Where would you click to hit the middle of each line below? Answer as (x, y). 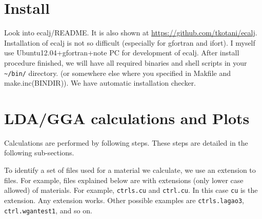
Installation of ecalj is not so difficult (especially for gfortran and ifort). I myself (130, 42)
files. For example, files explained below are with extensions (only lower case (124, 180)
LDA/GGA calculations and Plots (127, 118)
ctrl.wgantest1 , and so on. (48, 210)
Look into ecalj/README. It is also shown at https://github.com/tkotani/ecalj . (131, 33)
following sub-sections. (39, 153)
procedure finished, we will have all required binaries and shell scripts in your (126, 62)
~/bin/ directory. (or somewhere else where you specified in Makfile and (117, 73)
